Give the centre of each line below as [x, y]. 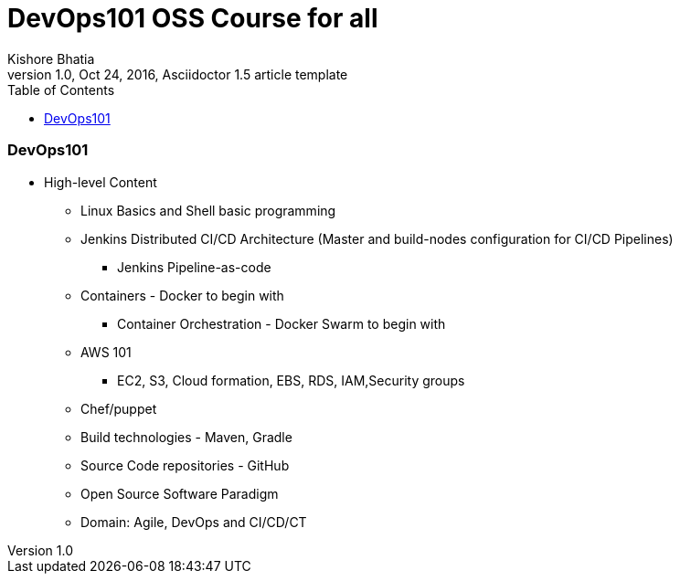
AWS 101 [106, 352]
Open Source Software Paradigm [180, 493]
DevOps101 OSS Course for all [193, 18]
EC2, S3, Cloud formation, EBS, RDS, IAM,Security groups [291, 380]
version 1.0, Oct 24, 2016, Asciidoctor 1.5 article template [178, 74]
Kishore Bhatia [51, 58]
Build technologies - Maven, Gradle [186, 437]
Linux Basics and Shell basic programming [208, 210]
